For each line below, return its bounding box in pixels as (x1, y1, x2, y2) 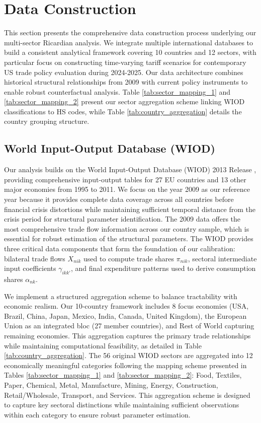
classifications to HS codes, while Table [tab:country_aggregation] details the (4, 106, 242, 116)
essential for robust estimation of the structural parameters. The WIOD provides (4, 233, 253, 244)
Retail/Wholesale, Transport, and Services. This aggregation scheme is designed (4, 389, 250, 400)
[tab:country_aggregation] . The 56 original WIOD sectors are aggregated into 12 (4, 350, 253, 361)
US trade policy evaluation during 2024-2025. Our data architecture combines (4, 66, 243, 77)
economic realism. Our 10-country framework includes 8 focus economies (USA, (4, 301, 249, 311)
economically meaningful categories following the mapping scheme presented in (4, 360, 247, 370)
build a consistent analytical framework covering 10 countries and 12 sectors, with (4, 47, 256, 57)
